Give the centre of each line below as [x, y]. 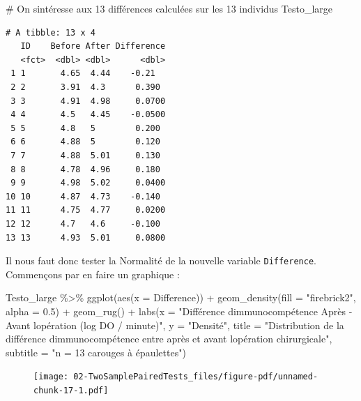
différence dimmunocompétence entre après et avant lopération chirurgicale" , [169, 339]
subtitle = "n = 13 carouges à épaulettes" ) [96, 352]
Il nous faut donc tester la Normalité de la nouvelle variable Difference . [161, 260]
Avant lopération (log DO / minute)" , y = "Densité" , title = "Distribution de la [175, 325]
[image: [51, 377]
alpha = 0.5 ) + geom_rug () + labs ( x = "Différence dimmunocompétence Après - [179, 311]
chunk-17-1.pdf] [71, 390]
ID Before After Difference [93, 46]
